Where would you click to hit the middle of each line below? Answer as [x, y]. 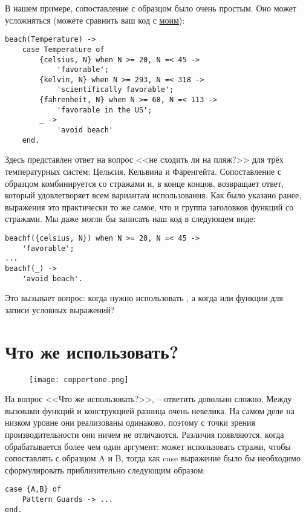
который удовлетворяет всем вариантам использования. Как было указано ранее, [153, 195]
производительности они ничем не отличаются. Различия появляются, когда [145, 434]
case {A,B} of [33, 489]
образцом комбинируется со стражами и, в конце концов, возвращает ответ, [144, 183]
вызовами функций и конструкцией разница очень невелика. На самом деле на [150, 410]
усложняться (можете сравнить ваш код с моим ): [95, 20]
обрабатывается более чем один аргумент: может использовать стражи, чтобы [148, 446]
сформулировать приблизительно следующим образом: [105, 470]
